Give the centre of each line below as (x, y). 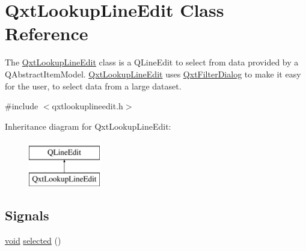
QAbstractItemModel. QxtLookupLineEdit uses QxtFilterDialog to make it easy (153, 74)
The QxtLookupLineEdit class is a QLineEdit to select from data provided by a (152, 62)
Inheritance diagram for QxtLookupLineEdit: (88, 126)
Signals (27, 215)
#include (22, 106)
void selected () (33, 240)
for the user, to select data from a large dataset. (93, 86)
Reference (47, 33)
